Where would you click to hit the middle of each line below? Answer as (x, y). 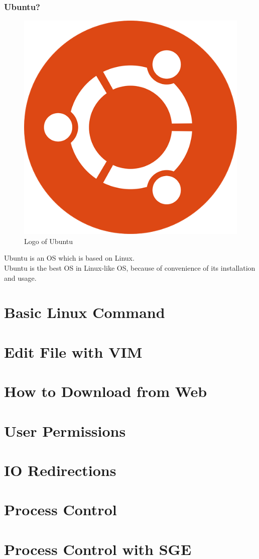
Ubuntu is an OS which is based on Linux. (69, 258)
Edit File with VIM (73, 351)
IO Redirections (60, 470)
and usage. (20, 277)
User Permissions (65, 430)
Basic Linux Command (85, 312)
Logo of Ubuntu (49, 241)
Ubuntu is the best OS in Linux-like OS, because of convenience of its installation (130, 268)
